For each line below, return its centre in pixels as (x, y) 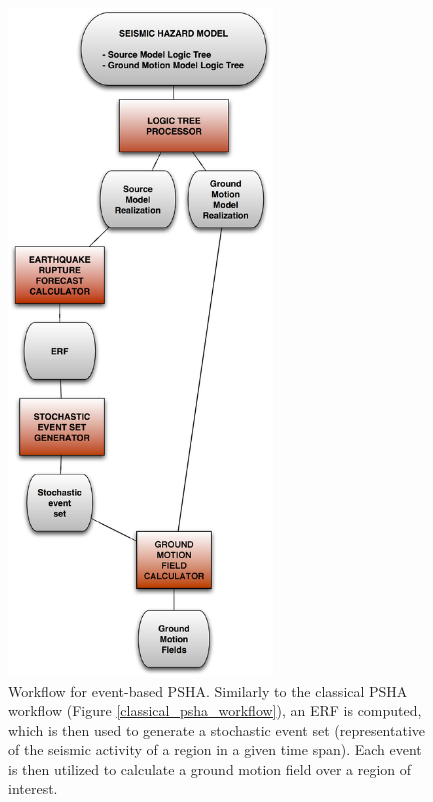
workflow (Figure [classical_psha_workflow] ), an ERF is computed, (215, 710)
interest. (33, 788)
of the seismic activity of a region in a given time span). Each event (215, 749)
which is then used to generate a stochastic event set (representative (217, 729)
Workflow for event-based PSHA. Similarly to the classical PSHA (208, 690)
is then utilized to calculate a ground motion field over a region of (210, 768)
